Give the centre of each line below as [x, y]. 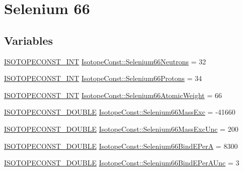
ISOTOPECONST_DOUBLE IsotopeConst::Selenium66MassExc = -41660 [120, 112]
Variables [29, 40]
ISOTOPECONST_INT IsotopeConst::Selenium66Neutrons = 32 [105, 61]
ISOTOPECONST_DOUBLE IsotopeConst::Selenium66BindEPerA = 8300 [121, 146]
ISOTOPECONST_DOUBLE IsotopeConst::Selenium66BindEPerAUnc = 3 [122, 163]
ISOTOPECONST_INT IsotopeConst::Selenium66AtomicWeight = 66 [113, 95]
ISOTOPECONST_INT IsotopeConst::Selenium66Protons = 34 [103, 78]
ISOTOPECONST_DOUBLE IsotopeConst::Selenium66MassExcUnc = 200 [121, 129]
